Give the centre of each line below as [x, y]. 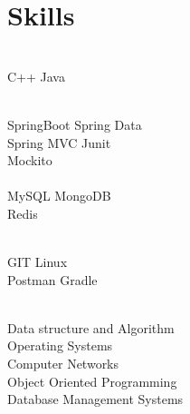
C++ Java [36, 76]
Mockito [30, 160]
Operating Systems [60, 345]
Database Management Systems [95, 399]
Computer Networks [63, 364]
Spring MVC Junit [59, 142]
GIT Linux [38, 262]
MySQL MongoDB [59, 196]
